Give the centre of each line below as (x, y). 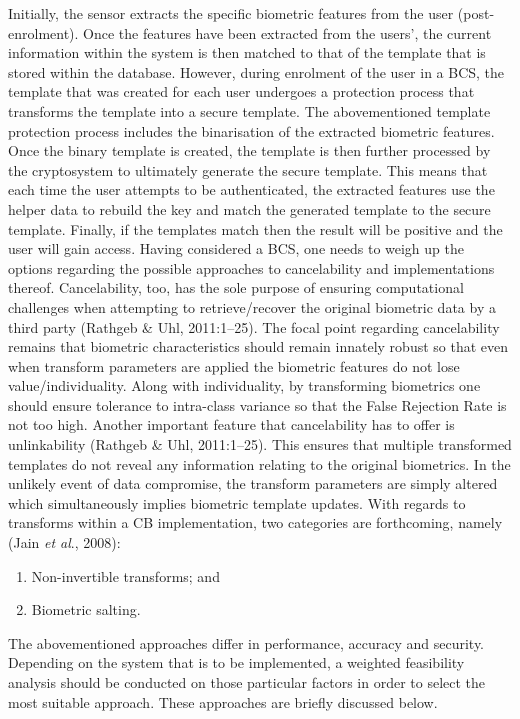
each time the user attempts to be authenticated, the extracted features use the (251, 189)
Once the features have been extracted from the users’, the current (287, 32)
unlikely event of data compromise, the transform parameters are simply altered (253, 483)
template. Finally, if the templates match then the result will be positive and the (255, 228)
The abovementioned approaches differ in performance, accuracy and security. (246, 642)
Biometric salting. (86, 609)
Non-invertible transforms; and (125, 575)
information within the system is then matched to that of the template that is (247, 52)
